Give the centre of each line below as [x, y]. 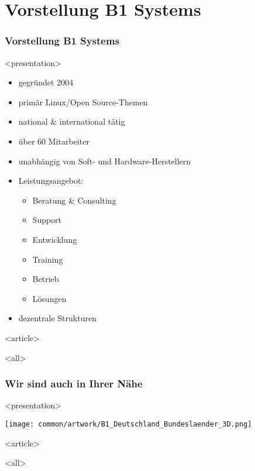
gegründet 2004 [46, 82]
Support [47, 220]
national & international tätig [72, 121]
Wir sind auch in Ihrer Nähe [74, 384]
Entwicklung [55, 239]
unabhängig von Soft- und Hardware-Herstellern [105, 161]
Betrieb [46, 279]
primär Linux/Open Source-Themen [83, 102]
